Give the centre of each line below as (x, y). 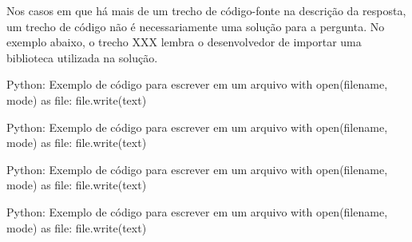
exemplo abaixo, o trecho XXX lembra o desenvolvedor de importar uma (184, 42)
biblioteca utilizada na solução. (82, 57)
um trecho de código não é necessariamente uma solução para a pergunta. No (196, 26)
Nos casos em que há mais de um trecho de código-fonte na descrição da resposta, (206, 10)
